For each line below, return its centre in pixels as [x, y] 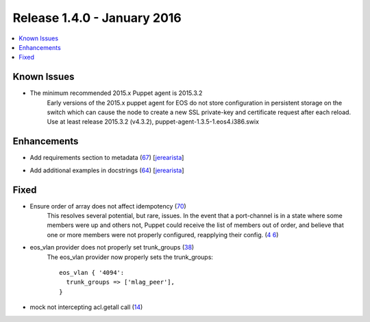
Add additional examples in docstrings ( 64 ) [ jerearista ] [107, 170]
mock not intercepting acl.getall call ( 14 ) [86, 307]
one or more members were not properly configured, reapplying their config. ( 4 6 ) [163, 234]
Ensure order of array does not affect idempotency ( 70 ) [108, 206]
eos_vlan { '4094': [92, 272]
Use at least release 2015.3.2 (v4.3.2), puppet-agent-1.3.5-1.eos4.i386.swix [153, 122]
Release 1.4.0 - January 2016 [97, 18]
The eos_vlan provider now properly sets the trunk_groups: [130, 257]
